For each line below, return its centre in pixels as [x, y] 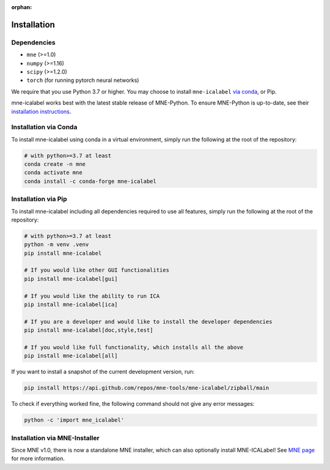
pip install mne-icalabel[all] [71, 356]
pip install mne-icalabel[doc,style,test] [89, 330]
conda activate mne [53, 173]
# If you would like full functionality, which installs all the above [134, 347]
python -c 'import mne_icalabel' [74, 420]
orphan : [22, 7]
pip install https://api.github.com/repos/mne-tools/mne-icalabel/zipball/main [147, 388]
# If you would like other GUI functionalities [97, 270]
